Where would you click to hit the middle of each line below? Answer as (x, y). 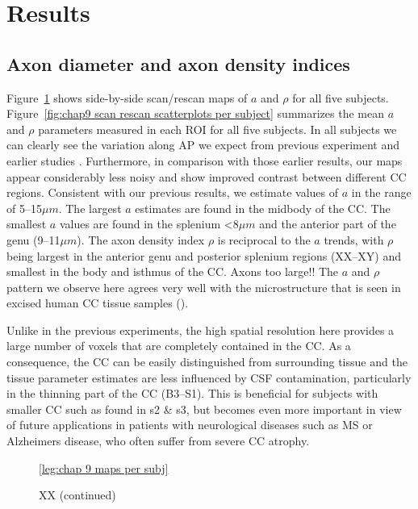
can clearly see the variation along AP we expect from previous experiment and (203, 145)
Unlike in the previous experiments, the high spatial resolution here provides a (201, 330)
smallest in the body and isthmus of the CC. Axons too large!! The (173, 271)
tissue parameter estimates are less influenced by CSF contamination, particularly (209, 377)
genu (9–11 (33, 239)
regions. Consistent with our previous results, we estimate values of (173, 192)
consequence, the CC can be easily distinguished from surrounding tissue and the (207, 362)
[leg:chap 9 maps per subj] (104, 467)
